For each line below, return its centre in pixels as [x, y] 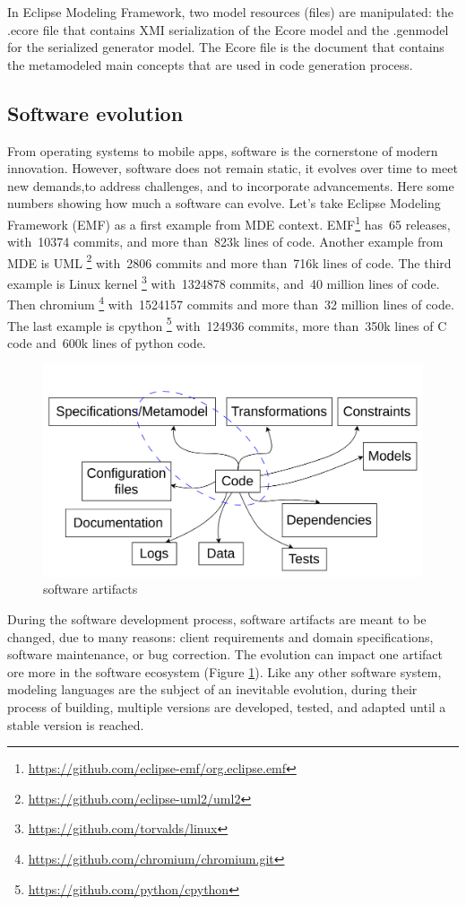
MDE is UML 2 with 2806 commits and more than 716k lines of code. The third [229, 261]
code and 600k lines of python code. [107, 342]
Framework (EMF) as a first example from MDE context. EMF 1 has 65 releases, [229, 222]
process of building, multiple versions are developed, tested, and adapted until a [227, 706]
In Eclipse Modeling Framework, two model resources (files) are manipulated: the [230, 12]
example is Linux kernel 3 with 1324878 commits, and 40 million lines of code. [224, 282]
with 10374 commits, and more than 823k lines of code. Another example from [225, 242]
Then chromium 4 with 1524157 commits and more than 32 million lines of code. [231, 303]
